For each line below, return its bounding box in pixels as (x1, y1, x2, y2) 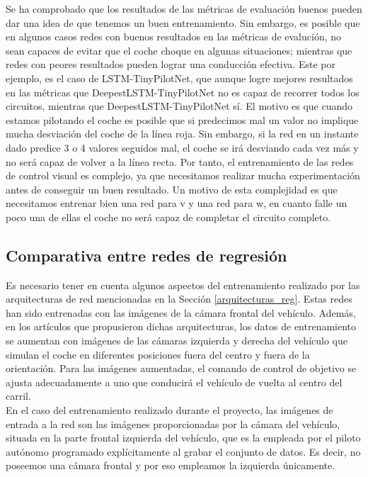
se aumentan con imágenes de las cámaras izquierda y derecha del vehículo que (6, 333, 347, 348)
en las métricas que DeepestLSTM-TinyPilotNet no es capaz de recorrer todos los (6, 84, 360, 99)
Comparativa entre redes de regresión (6, 244, 287, 266)
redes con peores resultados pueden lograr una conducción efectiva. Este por (6, 57, 335, 72)
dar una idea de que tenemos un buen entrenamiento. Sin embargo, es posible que (6, 15, 360, 30)
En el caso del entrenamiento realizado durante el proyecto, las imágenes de (6, 403, 333, 417)
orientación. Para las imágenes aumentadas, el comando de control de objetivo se (6, 361, 357, 376)
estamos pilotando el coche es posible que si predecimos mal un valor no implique (6, 112, 359, 127)
